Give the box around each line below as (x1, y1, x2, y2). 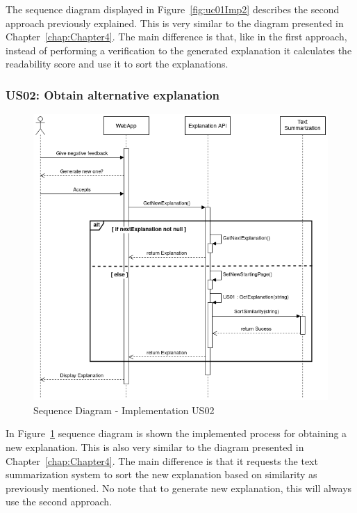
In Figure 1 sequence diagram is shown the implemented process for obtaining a (6, 426, 347, 441)
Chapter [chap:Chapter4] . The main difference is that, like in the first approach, (6, 29, 347, 44)
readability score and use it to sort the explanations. (6, 56, 229, 71)
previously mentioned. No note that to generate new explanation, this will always (6, 480, 352, 495)
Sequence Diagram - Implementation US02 (33, 402, 215, 417)
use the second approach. (6, 494, 113, 509)
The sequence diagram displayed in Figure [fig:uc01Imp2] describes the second (6, 2, 340, 16)
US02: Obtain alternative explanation (6, 86, 220, 103)
